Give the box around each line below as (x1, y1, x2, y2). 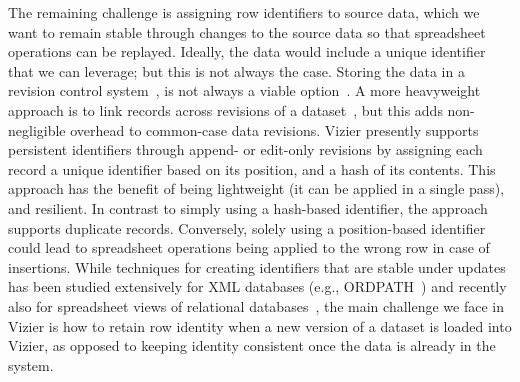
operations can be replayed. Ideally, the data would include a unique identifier (8, 41, 486, 62)
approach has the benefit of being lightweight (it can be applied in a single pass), (8, 178, 505, 199)
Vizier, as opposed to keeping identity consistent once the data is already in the (8, 335, 496, 356)
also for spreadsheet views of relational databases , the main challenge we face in (8, 295, 504, 316)
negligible (8, 119, 66, 140)
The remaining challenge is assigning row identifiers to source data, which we (8, 2, 480, 22)
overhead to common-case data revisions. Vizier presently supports (70, 119, 479, 140)
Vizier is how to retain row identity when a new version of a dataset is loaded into (8, 315, 512, 336)
